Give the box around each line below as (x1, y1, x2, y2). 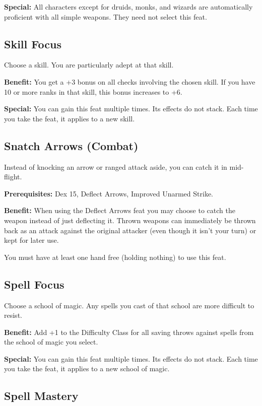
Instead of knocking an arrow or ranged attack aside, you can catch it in (4, 161, 227, 172)
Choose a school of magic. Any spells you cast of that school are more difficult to (4, 300, 254, 310)
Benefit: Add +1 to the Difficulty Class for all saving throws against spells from (4, 326, 254, 337)
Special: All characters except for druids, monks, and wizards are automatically (4, 2, 253, 12)
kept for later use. (4, 235, 59, 245)
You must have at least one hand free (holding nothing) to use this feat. (4, 251, 226, 262)
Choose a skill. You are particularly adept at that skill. (4, 59, 174, 70)
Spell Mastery (4, 388, 79, 403)
